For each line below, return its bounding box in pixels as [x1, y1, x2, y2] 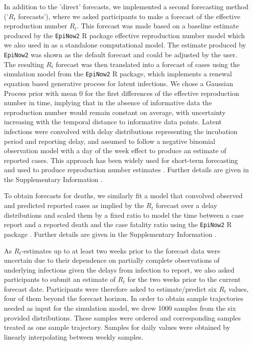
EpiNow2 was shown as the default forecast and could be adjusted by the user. [4, 49, 237, 60]
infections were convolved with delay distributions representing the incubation [4, 126, 238, 136]
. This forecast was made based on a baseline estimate [76, 21, 239, 31]
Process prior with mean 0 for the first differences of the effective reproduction [4, 88, 239, 98]
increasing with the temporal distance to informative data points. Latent [4, 116, 222, 127]
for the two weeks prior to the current [127, 274, 241, 284]
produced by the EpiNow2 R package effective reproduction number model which [4, 30, 245, 40]
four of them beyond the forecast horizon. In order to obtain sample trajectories [4, 293, 244, 303]
